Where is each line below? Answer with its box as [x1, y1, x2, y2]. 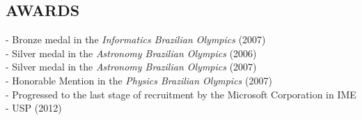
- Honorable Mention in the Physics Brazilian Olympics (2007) [6, 73, 272, 87]
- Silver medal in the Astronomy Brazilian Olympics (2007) [6, 59, 257, 74]
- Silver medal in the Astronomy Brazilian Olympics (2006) [6, 45, 257, 60]
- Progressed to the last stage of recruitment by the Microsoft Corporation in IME [6, 87, 356, 101]
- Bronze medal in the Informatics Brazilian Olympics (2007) [6, 32, 266, 47]
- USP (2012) [6, 100, 62, 115]
